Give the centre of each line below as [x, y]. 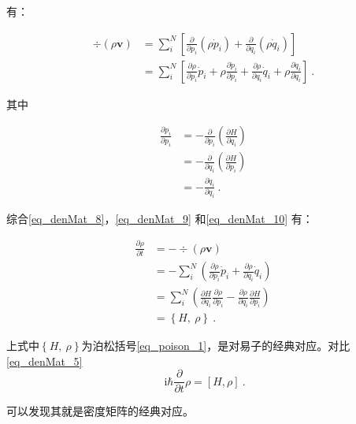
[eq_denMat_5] [44, 361]
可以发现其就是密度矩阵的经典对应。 [100, 411]
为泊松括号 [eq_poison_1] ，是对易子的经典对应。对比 [216, 346]
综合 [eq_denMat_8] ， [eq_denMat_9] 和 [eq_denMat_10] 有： [160, 218]
